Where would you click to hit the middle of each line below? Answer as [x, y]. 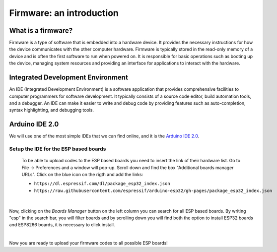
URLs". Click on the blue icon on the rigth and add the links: [82, 174]
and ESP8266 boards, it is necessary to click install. [62, 225]
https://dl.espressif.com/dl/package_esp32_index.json [102, 184]
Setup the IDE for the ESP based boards [58, 149]
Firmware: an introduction [64, 13]
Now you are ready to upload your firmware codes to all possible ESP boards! [89, 243]
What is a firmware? [41, 31]
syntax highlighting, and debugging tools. [52, 110]
